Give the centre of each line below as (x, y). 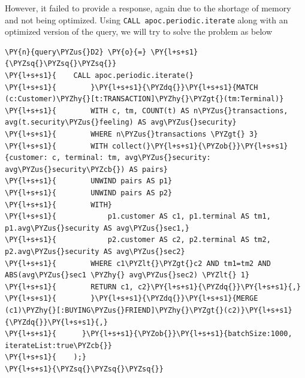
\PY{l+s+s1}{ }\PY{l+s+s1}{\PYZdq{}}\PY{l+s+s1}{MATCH (132, 87)
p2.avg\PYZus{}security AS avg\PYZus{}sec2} (95, 251)
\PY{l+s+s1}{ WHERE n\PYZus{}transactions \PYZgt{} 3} (132, 134)
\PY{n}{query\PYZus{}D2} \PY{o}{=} (76, 52)
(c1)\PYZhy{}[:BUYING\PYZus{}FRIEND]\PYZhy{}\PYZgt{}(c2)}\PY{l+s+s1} (149, 310)
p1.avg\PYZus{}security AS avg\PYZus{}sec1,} (97, 228)
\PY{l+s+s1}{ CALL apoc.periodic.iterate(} (99, 76)
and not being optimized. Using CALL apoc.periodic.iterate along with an (147, 19)
